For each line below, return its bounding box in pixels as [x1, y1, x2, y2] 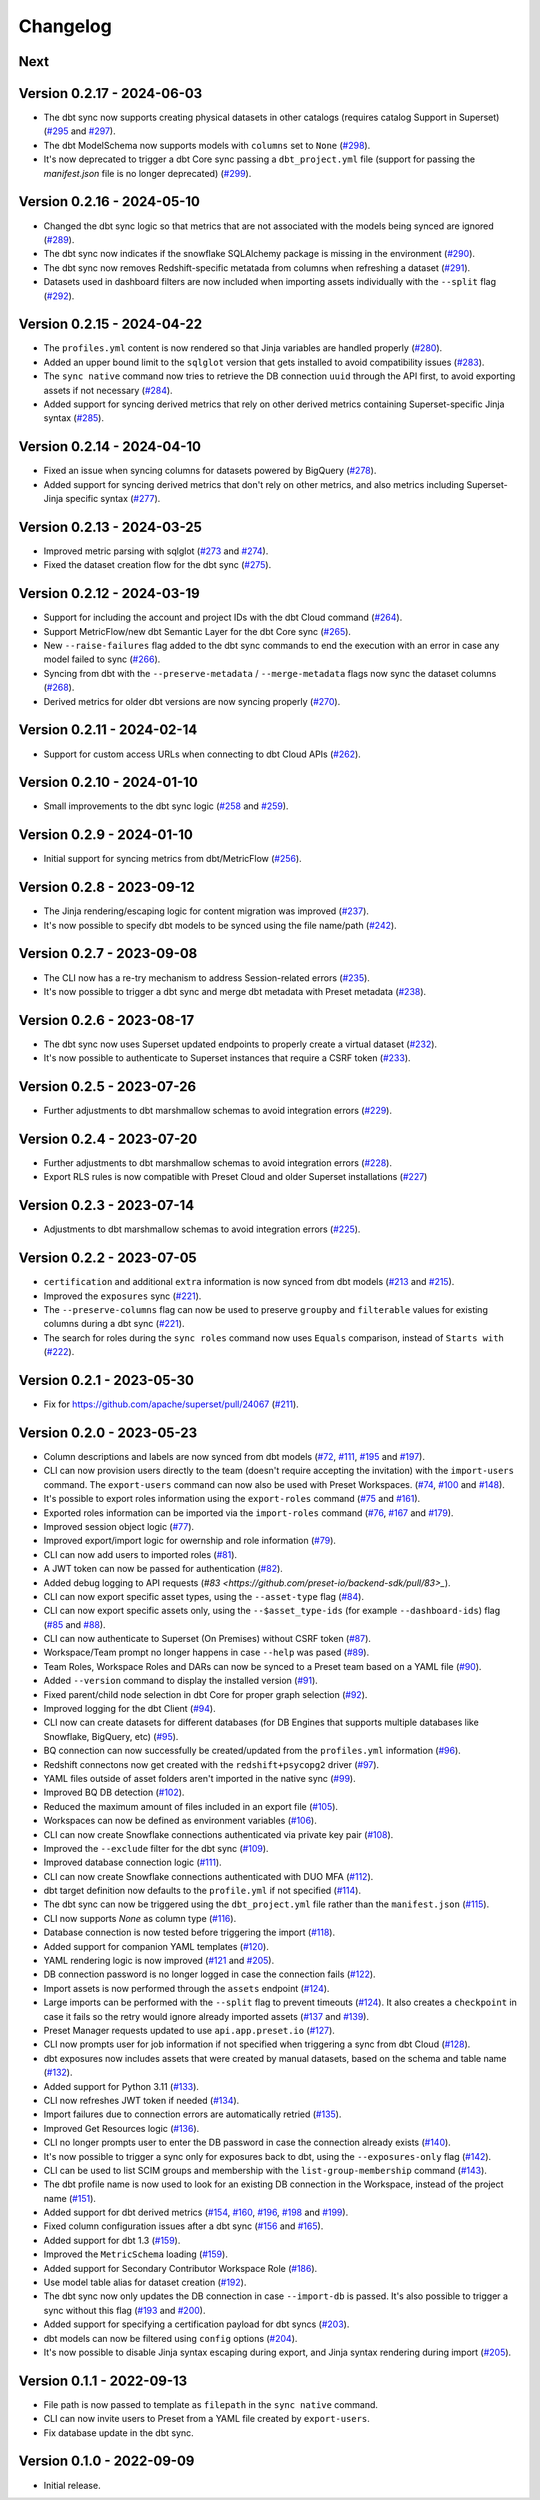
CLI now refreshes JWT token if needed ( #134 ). [43, 2094, 240, 2106]
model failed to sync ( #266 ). [43, 653, 161, 665]
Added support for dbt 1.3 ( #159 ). [43, 2234, 181, 2246]
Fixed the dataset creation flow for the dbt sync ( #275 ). [43, 559, 272, 571]
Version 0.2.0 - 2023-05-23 [18, 1424, 198, 1441]
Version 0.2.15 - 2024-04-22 [18, 316, 203, 333]
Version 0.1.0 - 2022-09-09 [18, 2453, 195, 2470]
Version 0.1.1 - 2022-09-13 [18, 2372, 188, 2389]
